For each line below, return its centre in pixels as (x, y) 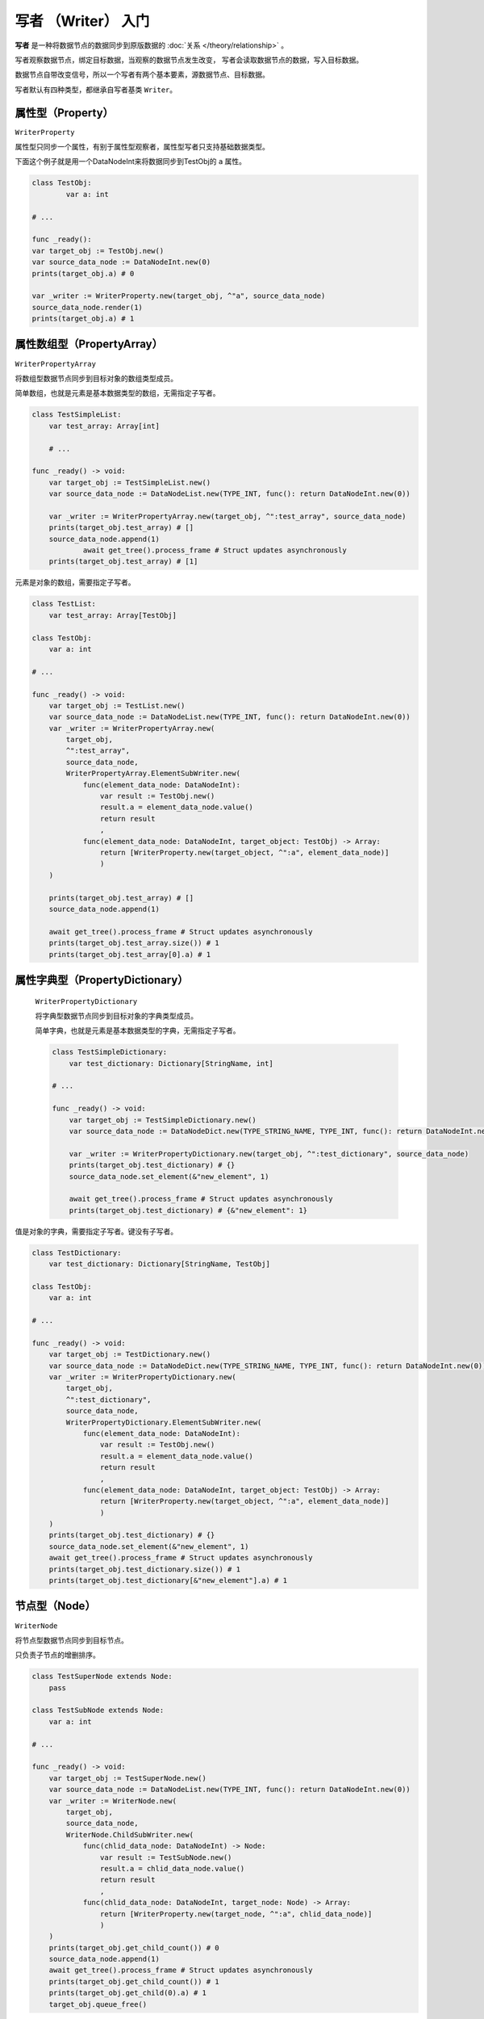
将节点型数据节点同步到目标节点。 (71, 1640)
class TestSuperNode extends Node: (102, 1677)
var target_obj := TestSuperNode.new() (128, 1778)
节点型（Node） (55, 1606)
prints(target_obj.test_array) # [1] (123, 562)
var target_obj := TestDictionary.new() (130, 1354)
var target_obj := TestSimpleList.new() (130, 482)
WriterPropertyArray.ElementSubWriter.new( (153, 774)
